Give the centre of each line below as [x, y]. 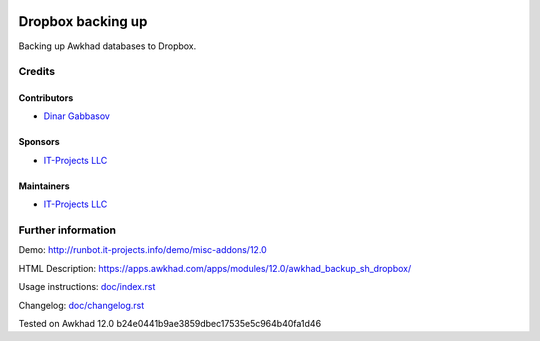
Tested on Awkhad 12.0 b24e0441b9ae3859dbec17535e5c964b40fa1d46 [170, 323]
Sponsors [39, 142]
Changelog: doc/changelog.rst [81, 305]
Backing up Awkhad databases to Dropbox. [107, 46]
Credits [36, 72]
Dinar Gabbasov [76, 116]
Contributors [46, 98]
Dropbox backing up [83, 21]
